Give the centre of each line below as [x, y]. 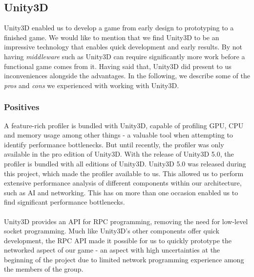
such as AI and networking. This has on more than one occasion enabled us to [121, 192]
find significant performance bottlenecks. [64, 202]
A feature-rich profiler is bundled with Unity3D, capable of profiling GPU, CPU [124, 125]
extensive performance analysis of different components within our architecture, [123, 183]
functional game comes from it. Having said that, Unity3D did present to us [118, 66]
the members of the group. [44, 269]
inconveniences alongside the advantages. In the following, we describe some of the [127, 76]
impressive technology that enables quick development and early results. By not [123, 47]
